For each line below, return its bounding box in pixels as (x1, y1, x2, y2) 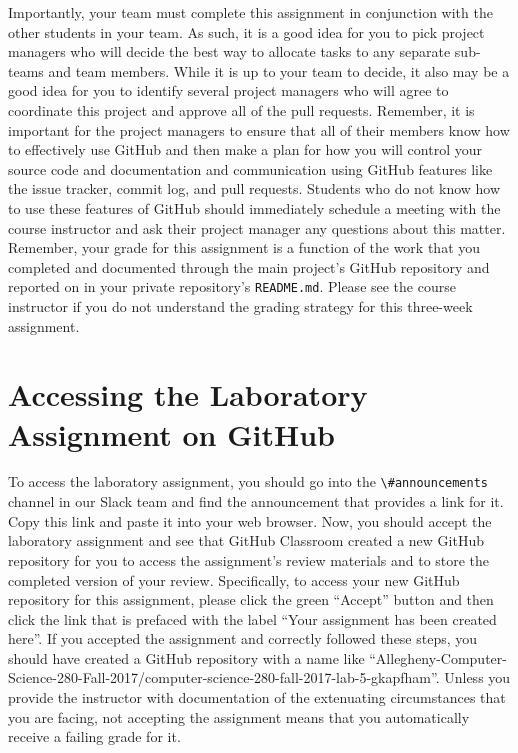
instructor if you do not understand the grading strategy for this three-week (8, 295, 473, 316)
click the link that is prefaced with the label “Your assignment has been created (8, 608, 497, 629)
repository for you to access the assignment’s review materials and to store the (8, 549, 490, 570)
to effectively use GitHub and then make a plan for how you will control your (8, 139, 482, 160)
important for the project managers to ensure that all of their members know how (8, 119, 510, 140)
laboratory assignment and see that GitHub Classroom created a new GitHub (8, 530, 484, 551)
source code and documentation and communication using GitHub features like (8, 158, 493, 179)
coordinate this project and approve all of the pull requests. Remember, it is (8, 99, 475, 120)
